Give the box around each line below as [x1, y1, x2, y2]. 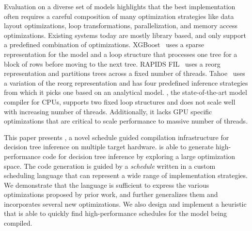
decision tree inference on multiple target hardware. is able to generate [4, 142, 214, 152]
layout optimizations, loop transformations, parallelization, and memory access [4, 20, 238, 31]
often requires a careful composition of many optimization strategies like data [4, 11, 234, 21]
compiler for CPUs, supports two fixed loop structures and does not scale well [4, 96, 236, 107]
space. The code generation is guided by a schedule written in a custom [4, 160, 216, 171]
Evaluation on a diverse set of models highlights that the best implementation [4, 1, 236, 11]
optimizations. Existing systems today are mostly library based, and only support [4, 30, 246, 40]
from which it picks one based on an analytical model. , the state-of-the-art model [4, 87, 247, 97]
